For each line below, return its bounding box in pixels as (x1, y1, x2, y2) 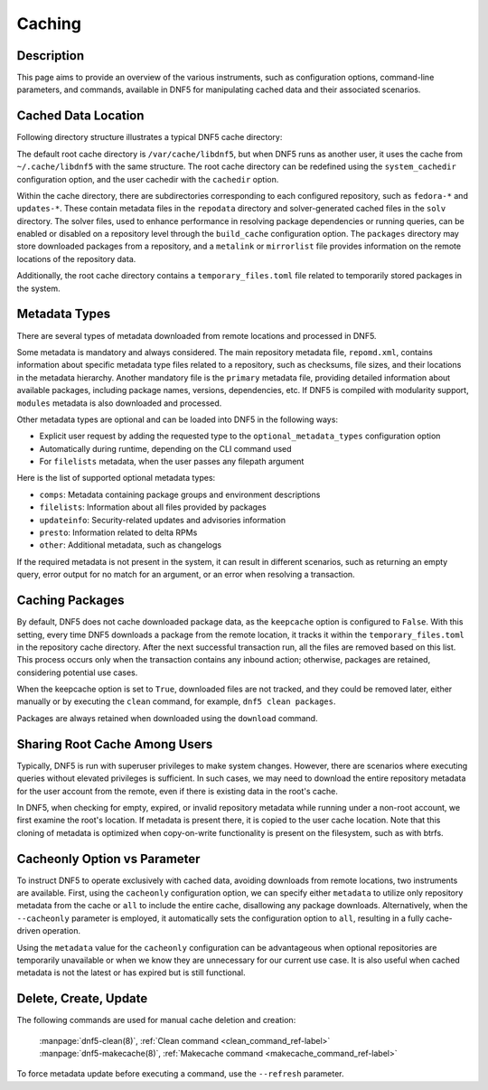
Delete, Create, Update (16, 991, 148, 1007)
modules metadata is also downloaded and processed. (16, 398, 222, 409)
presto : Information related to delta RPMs (39, 527, 198, 538)
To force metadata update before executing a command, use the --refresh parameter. (16, 1068, 344, 1079)
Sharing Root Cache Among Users (16, 737, 213, 752)
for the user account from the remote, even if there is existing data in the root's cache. (16, 785, 339, 796)
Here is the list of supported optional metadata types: (16, 473, 216, 484)
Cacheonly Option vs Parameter (16, 850, 201, 867)
